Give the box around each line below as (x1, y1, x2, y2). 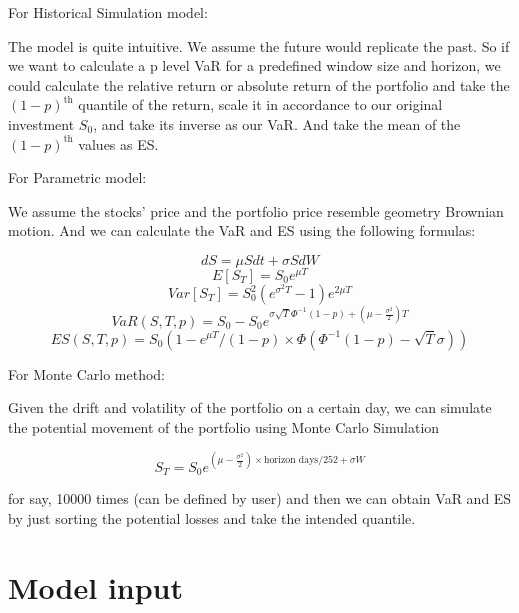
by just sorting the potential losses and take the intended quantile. (8, 507, 416, 528)
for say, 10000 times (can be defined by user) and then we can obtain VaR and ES (8, 488, 512, 509)
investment (8, 113, 75, 134)
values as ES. (78, 133, 159, 154)
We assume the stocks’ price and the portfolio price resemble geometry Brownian (8, 200, 504, 221)
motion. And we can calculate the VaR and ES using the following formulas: (8, 220, 476, 241)
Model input (8, 566, 184, 607)
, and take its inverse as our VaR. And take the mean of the (93, 113, 461, 134)
